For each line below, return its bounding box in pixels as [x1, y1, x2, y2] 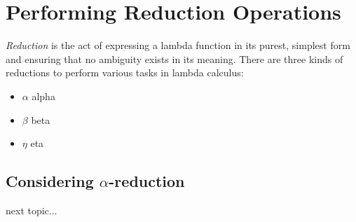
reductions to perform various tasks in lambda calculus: [6, 65, 244, 80]
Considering [6, 170, 94, 192]
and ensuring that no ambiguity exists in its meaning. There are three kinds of [6, 51, 343, 66]
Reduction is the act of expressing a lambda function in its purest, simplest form [6, 38, 350, 53]
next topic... [6, 202, 57, 217]
